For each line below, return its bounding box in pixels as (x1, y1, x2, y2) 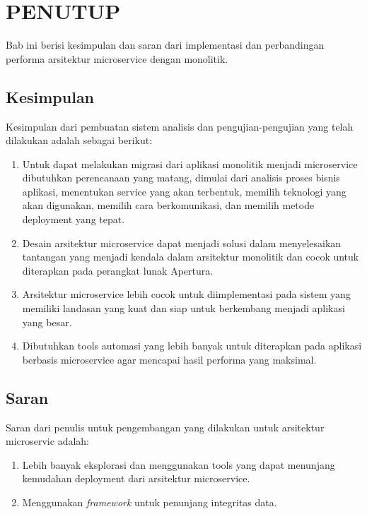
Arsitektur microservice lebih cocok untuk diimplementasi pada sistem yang (22, 287, 351, 301)
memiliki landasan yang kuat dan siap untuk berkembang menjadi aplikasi (22, 301, 345, 316)
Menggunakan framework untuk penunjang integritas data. (22, 495, 277, 509)
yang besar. (22, 314, 72, 329)
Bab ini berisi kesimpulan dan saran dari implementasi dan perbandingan (6, 37, 325, 52)
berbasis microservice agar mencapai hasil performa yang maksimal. (22, 352, 317, 366)
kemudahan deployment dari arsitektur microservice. (22, 471, 250, 486)
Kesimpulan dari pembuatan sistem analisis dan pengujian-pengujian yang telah (6, 119, 354, 133)
